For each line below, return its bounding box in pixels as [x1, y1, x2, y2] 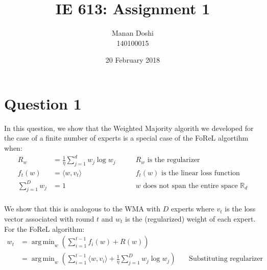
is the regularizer [147, 156, 200, 164]
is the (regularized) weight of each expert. [125, 213, 256, 224]
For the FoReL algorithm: [4, 223, 85, 234]
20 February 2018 [105, 55, 160, 65]
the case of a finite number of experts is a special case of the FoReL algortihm [4, 132, 249, 143]
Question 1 [4, 93, 82, 114]
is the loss [225, 203, 256, 214]
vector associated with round [4, 213, 94, 224]
